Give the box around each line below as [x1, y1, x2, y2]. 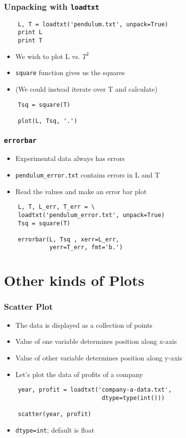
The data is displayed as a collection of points [15, 319, 153, 330]
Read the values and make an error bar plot [15, 186, 147, 196]
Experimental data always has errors [15, 153, 125, 163]
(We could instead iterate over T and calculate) [15, 84, 158, 94]
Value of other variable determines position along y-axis [15, 352, 183, 362]
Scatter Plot [4, 300, 53, 313]
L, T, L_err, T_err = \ [18, 203, 95, 211]
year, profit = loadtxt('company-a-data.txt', [18, 386, 172, 394]
